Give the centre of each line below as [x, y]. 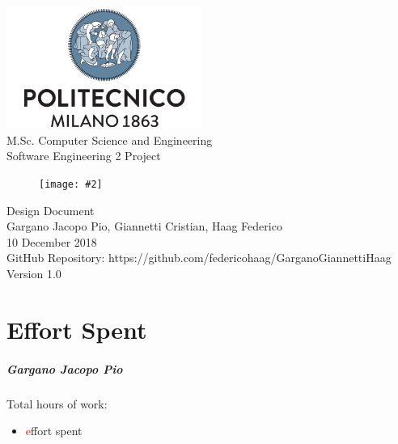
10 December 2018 [52, 241]
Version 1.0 [34, 273]
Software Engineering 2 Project [84, 156]
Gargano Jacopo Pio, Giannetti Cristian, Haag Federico [144, 226]
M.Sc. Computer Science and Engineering [110, 140]
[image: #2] [71, 184]
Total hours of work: [57, 403]
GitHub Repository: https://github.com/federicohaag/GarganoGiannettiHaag [199, 258]
